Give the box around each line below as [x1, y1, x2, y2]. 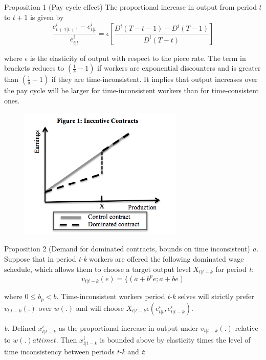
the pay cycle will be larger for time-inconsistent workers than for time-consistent [4, 85, 259, 96]
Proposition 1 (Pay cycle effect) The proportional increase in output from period [4, 2, 257, 12]
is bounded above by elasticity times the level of [100, 334, 251, 345]
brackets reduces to [4, 62, 64, 73]
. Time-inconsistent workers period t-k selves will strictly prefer [56, 291, 254, 302]
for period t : [215, 263, 253, 274]
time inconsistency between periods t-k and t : [4, 346, 146, 357]
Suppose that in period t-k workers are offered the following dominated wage [4, 253, 244, 264]
